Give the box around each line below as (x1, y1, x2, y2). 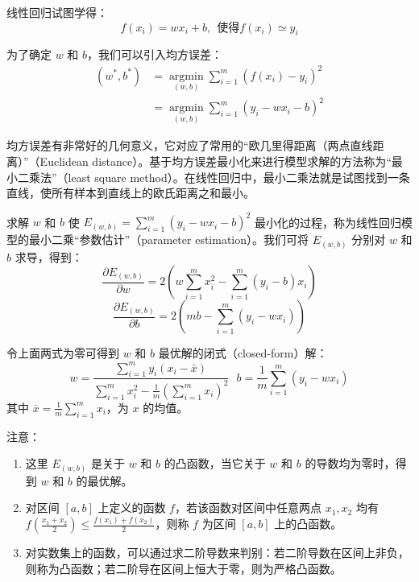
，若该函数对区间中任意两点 (174, 499, 322, 516)
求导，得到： (15, 248, 83, 265)
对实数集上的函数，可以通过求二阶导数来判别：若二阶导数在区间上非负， (25, 544, 409, 561)
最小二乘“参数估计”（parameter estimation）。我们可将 (28, 231, 309, 248)
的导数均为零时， (305, 455, 396, 472)
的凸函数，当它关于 (164, 455, 266, 472)
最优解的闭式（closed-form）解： (158, 345, 328, 361)
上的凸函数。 (274, 515, 342, 532)
